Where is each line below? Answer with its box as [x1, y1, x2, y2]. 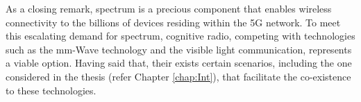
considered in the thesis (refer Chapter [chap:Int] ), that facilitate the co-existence [6, 69, 351, 83]
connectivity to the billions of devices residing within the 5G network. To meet [6, 15, 341, 29]
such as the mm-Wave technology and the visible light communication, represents [6, 42, 352, 56]
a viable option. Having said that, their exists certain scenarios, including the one [6, 56, 352, 70]
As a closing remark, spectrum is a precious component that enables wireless [6, 1, 332, 15]
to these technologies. [6, 83, 96, 97]
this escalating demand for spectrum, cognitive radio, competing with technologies [6, 28, 355, 43]
